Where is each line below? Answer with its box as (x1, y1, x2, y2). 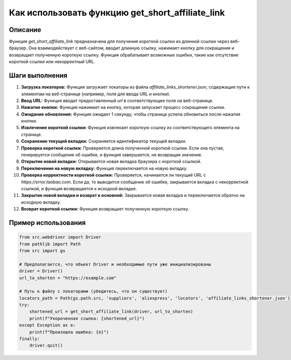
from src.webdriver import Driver (19, 235, 101, 240)
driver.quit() (29, 343, 63, 348)
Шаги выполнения (9, 72, 67, 80)
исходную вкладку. (21, 199, 61, 205)
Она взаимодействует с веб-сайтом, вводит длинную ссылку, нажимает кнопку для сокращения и (28, 45, 235, 51)
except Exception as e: (19, 322, 76, 328)
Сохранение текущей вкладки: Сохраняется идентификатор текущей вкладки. (21, 138, 187, 144)
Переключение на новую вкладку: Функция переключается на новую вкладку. (21, 165, 188, 171)
